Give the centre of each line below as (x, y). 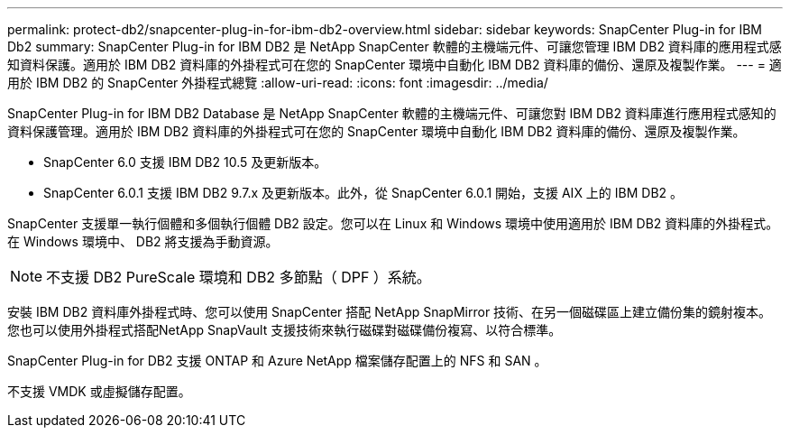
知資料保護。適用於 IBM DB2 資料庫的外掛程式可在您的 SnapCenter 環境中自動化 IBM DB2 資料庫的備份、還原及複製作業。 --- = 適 (395, 65)
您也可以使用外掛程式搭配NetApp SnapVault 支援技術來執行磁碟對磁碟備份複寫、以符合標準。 (285, 330)
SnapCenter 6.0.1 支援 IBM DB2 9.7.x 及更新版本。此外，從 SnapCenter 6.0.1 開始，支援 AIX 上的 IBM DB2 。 (363, 193)
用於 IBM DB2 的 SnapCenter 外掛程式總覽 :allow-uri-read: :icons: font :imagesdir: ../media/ (278, 83)
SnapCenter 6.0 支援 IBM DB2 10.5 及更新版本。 (185, 162)
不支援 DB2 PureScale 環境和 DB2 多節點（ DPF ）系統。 (239, 277)
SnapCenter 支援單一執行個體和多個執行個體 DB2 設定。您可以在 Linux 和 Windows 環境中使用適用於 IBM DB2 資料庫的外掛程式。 (393, 223)
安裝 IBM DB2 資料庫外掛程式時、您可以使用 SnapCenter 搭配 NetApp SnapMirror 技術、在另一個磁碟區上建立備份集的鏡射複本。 (390, 312)
